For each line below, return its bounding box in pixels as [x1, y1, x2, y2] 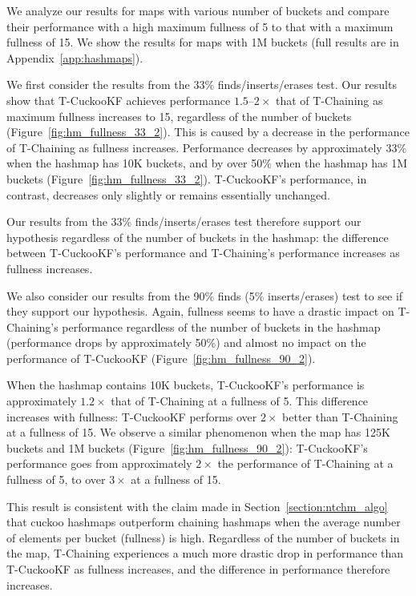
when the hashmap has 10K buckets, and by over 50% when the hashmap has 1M [6, 155, 408, 171]
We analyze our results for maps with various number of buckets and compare [6, 2, 390, 18]
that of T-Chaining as [276, 91, 383, 108]
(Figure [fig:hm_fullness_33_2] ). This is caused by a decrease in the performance [6, 123, 410, 140]
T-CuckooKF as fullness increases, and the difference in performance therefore [6, 561, 390, 577]
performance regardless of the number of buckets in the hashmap [62, 318, 381, 335]
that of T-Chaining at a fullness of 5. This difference [111, 393, 369, 409]
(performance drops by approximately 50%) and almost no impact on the [6, 334, 366, 351]
